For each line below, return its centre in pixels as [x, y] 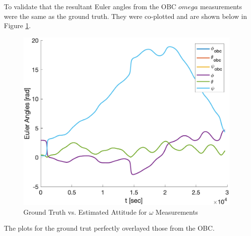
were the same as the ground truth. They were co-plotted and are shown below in [125, 16]
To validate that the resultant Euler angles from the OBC [90, 6]
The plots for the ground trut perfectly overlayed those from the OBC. [109, 228]
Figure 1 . [18, 25]
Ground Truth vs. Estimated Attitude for [85, 212]
